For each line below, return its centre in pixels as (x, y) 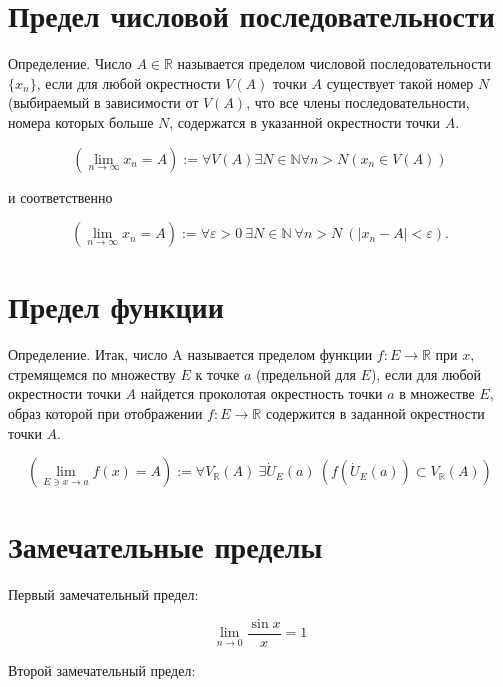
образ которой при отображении (105, 413)
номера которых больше (81, 121)
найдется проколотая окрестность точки (261, 393)
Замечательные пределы (165, 546)
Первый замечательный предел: (103, 594)
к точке (217, 373)
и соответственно (60, 196)
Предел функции (116, 306)
